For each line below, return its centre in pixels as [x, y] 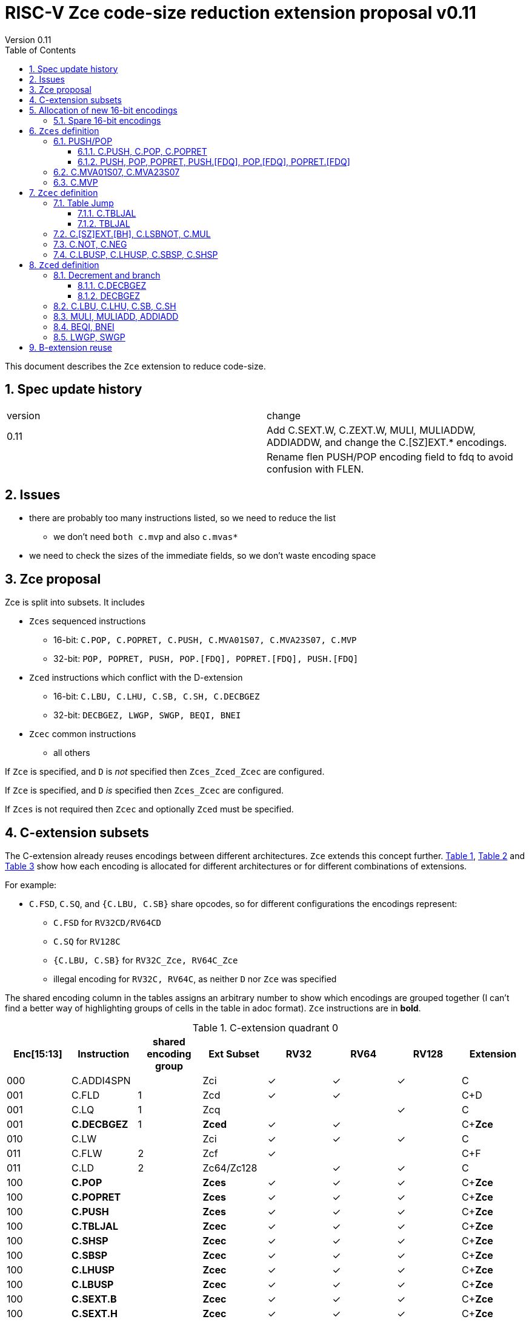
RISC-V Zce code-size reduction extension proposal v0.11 [241, 13]
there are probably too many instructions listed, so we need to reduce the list [182, 518]
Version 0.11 [28, 39]
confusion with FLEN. [315, 469]
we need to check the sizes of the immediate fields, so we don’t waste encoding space [203, 556]
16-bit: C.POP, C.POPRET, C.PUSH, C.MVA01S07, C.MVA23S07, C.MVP [205, 640]
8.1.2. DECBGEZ [109, 295]
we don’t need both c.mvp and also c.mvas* [146, 537]
